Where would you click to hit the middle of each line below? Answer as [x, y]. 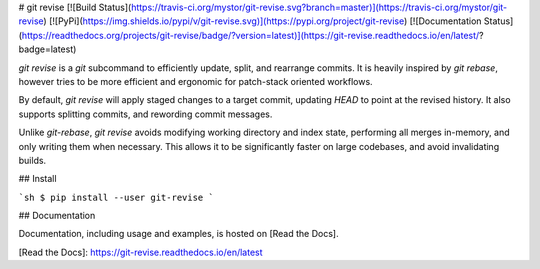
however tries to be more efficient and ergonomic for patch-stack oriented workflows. [196, 81]
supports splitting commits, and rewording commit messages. [145, 114]
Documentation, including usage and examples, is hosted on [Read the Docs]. [178, 234]
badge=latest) [47, 49]
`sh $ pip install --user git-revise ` [116, 197]
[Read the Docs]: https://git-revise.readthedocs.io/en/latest [141, 252]
